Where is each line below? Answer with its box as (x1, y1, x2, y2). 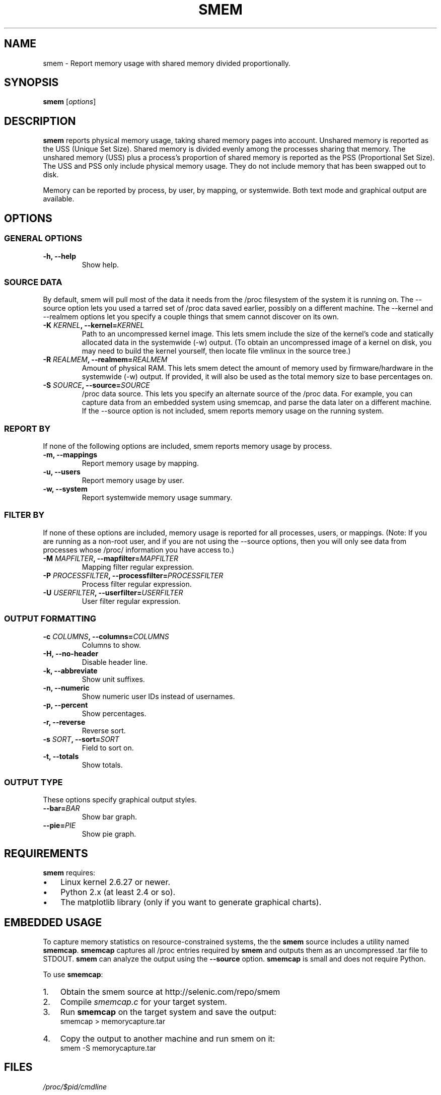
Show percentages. (82, 709, 146, 718)
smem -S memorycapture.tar (60, 1043, 156, 1052)
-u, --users (43, 467, 81, 476)
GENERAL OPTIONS (4, 233, 83, 244)
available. (43, 194, 75, 203)
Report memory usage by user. (82, 476, 184, 485)
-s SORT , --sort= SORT (43, 734, 119, 743)
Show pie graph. (82, 830, 136, 839)
